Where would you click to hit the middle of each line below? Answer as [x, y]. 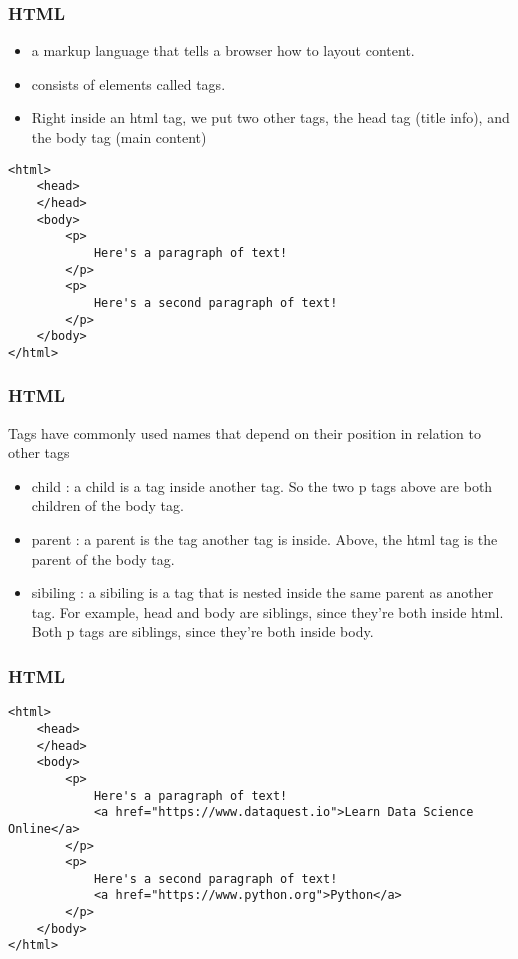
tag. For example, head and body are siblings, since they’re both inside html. [267, 611]
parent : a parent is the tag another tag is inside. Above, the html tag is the [264, 539]
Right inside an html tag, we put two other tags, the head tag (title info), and [270, 117]
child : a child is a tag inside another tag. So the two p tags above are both [262, 485]
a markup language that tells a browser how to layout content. [223, 50]
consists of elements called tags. [128, 83]
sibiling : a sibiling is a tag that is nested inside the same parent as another [262, 592]
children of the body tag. [107, 505]
